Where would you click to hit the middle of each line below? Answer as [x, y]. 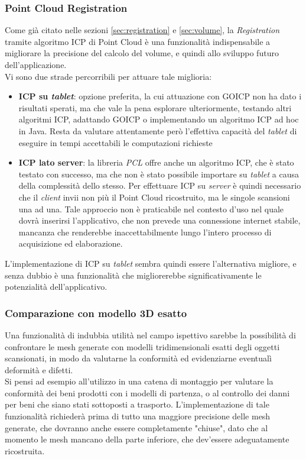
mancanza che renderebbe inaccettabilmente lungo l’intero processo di [145, 232]
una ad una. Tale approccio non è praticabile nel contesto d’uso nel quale [151, 209]
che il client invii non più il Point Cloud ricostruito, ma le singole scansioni [154, 197]
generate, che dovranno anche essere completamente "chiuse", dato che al [136, 427]
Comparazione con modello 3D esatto [96, 313]
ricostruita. [25, 450]
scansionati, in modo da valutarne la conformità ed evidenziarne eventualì [138, 358]
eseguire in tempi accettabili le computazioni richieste [115, 142]
